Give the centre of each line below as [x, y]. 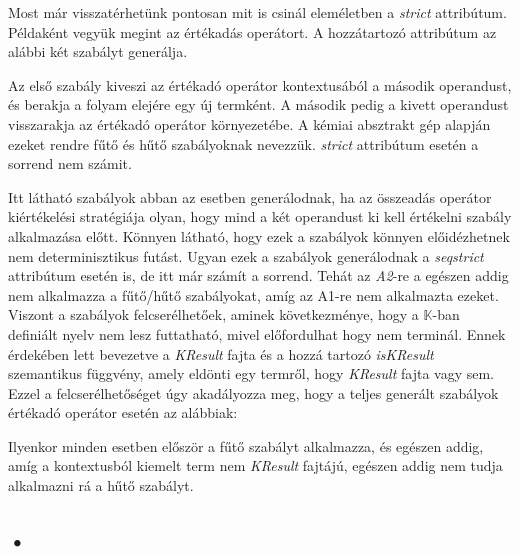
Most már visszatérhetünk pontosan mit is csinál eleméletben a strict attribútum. [257, 12]
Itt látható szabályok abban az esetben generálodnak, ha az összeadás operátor [250, 196]
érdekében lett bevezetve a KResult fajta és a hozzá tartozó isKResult [221, 353]
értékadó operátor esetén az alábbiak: [123, 412]
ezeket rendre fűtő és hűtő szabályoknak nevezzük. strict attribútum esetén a [243, 143]
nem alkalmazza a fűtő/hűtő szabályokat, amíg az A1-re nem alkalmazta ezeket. [253, 294]
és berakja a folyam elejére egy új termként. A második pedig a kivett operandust [258, 104]
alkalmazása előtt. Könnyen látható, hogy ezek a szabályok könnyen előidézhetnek [259, 235]
